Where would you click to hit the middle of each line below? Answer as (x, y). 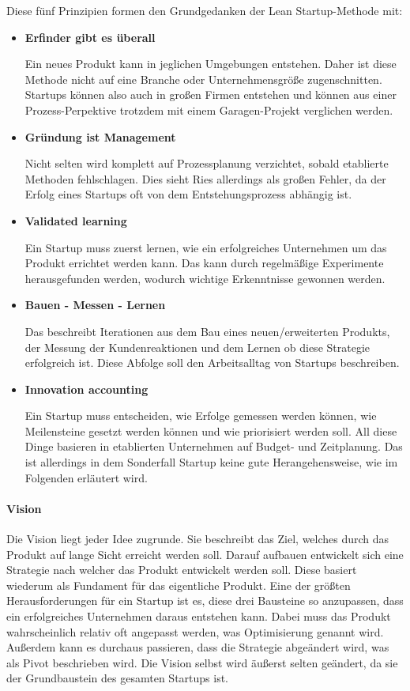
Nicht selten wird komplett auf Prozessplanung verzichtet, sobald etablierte (207, 163)
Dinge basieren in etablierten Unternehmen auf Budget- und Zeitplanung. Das (214, 446)
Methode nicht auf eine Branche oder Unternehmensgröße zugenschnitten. (203, 79)
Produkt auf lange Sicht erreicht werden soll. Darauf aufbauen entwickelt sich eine (205, 554)
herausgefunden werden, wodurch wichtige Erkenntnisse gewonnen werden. (205, 278)
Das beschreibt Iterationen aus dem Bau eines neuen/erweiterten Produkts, (207, 331)
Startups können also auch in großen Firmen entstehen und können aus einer (211, 94)
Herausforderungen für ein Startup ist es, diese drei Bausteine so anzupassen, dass (205, 600)
